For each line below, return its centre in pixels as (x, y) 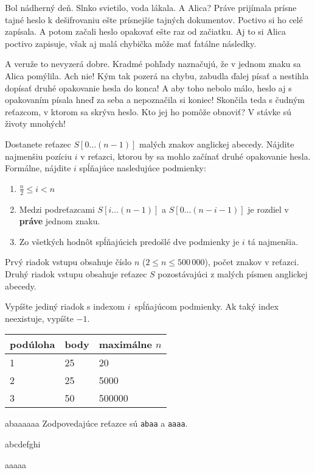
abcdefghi (23, 443)
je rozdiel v (268, 209)
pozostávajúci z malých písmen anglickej (233, 273)
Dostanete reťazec (38, 144)
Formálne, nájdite (38, 168)
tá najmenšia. (273, 241)
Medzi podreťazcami (57, 209)
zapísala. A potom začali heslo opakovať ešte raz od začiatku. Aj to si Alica (145, 31)
